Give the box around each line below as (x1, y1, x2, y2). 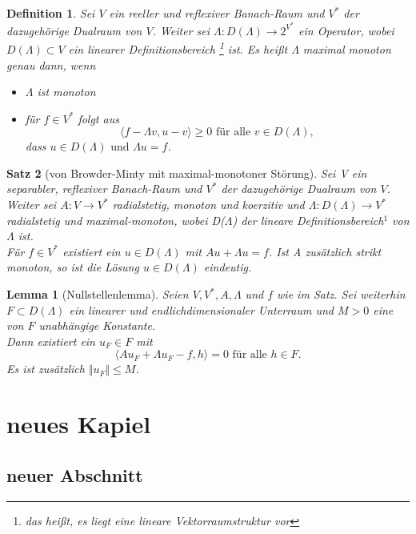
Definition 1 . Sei (6, 5, 95, 21)
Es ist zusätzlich (6, 360, 85, 377)
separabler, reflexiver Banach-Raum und (6, 180, 202, 197)
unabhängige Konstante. (38, 317, 156, 334)
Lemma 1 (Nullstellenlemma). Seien (6, 286, 189, 303)
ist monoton (37, 83, 96, 100)
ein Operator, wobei (298, 22, 394, 38)
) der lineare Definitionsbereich (232, 211, 384, 228)
